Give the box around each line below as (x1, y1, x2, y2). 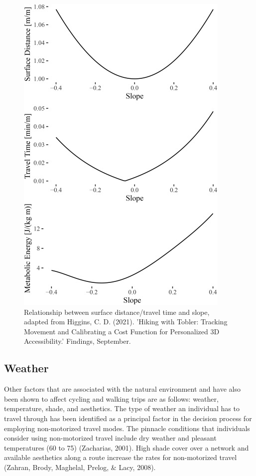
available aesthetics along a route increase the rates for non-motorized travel (4, 452, 237, 463)
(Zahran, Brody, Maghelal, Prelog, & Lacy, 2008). (4, 462, 156, 472)
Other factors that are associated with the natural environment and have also (4, 384, 241, 394)
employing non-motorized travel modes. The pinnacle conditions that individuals (4, 423, 250, 433)
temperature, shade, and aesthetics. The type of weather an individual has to (4, 403, 240, 414)
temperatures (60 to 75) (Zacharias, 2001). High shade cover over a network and (4, 442, 249, 453)
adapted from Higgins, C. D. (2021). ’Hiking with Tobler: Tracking (24, 316, 228, 327)
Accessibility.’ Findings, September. (24, 336, 131, 346)
